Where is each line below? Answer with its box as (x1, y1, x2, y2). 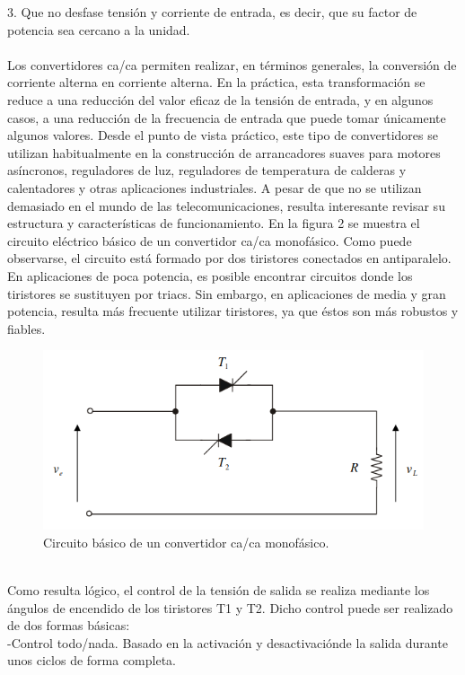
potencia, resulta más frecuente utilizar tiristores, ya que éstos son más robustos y (7, 302, 459, 320)
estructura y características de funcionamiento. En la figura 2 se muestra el (7, 214, 420, 232)
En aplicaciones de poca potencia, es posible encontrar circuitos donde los (7, 266, 413, 285)
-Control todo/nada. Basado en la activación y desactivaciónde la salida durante (7, 633, 448, 652)
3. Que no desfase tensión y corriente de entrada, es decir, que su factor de (7, 3, 417, 21)
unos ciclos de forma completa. (7, 651, 177, 670)
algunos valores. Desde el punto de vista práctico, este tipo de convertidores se (7, 126, 438, 145)
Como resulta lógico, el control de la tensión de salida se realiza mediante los (7, 581, 430, 600)
